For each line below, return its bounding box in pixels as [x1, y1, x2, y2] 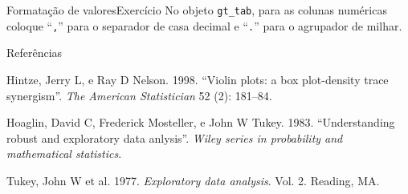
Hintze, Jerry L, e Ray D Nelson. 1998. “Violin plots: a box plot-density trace [6, 71, 389, 87]
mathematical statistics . [6, 145, 122, 162]
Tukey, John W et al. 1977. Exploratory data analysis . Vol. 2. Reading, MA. [6, 172, 380, 188]
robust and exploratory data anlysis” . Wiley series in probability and [6, 129, 343, 146]
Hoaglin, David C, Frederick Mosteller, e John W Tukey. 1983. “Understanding [6, 114, 395, 131]
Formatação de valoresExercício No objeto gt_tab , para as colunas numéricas [6, 2, 387, 18]
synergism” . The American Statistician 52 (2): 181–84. [6, 87, 272, 103]
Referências [6, 44, 63, 61]
